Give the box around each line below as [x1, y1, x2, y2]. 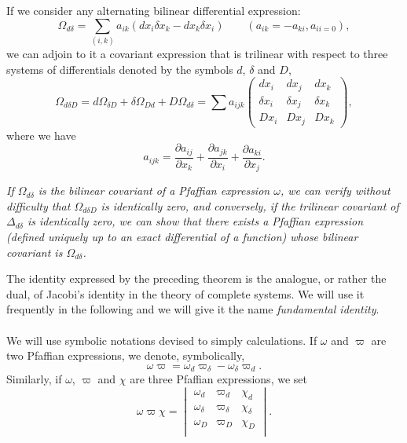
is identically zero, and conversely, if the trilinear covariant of [101, 197, 399, 214]
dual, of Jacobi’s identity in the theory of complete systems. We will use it [6, 285, 365, 302]
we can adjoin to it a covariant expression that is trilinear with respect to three [6, 45, 388, 61]
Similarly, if [6, 371, 62, 387]
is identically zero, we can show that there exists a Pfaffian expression [27, 213, 364, 229]
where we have [6, 126, 76, 143]
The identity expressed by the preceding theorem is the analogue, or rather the [6, 270, 387, 287]
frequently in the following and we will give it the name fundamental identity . [6, 301, 379, 317]
